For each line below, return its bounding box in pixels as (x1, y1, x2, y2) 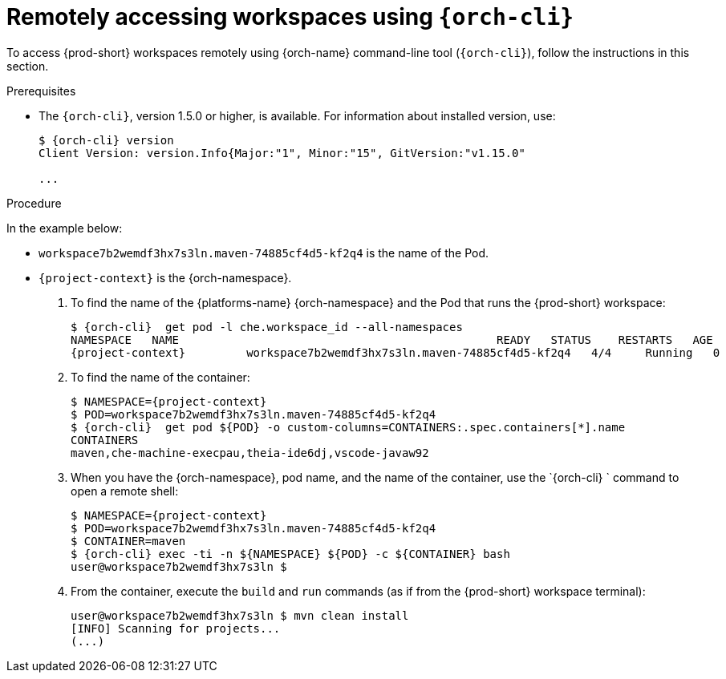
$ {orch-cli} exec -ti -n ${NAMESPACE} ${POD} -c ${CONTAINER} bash (71, 547, 510, 560)
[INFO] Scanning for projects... (71, 621, 281, 635)
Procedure (6, 196, 62, 210)
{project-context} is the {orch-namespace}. (39, 270, 292, 285)
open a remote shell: (71, 483, 179, 498)
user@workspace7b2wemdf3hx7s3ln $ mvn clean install (71, 608, 409, 622)
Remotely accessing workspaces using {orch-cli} (6, 3, 574, 30)
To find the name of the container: (71, 370, 250, 384)
